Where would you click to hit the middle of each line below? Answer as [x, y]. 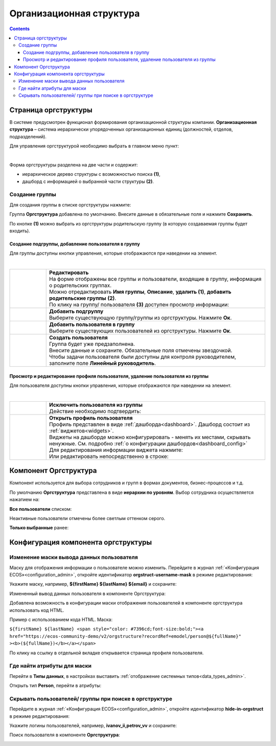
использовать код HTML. [37, 610]
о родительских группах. [80, 285]
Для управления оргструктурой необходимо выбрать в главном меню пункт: [94, 146]
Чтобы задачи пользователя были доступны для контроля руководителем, [142, 357]
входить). [20, 231]
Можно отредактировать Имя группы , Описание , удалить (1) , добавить [140, 292]
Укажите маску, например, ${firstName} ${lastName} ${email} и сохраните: [93, 584]
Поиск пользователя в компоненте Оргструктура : [65, 735]
